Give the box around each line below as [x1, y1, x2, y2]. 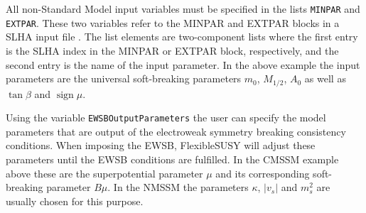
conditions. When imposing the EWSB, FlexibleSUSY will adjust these [6, 138, 316, 153]
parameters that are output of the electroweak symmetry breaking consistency [6, 124, 346, 138]
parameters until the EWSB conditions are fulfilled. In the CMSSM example [6, 151, 339, 166]
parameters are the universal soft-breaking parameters [6, 71, 242, 86]
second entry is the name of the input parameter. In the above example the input [6, 57, 360, 72]
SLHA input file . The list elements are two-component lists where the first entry [6, 29, 358, 44]
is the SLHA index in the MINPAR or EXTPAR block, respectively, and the [6, 43, 339, 58]
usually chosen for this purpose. [6, 193, 144, 208]
